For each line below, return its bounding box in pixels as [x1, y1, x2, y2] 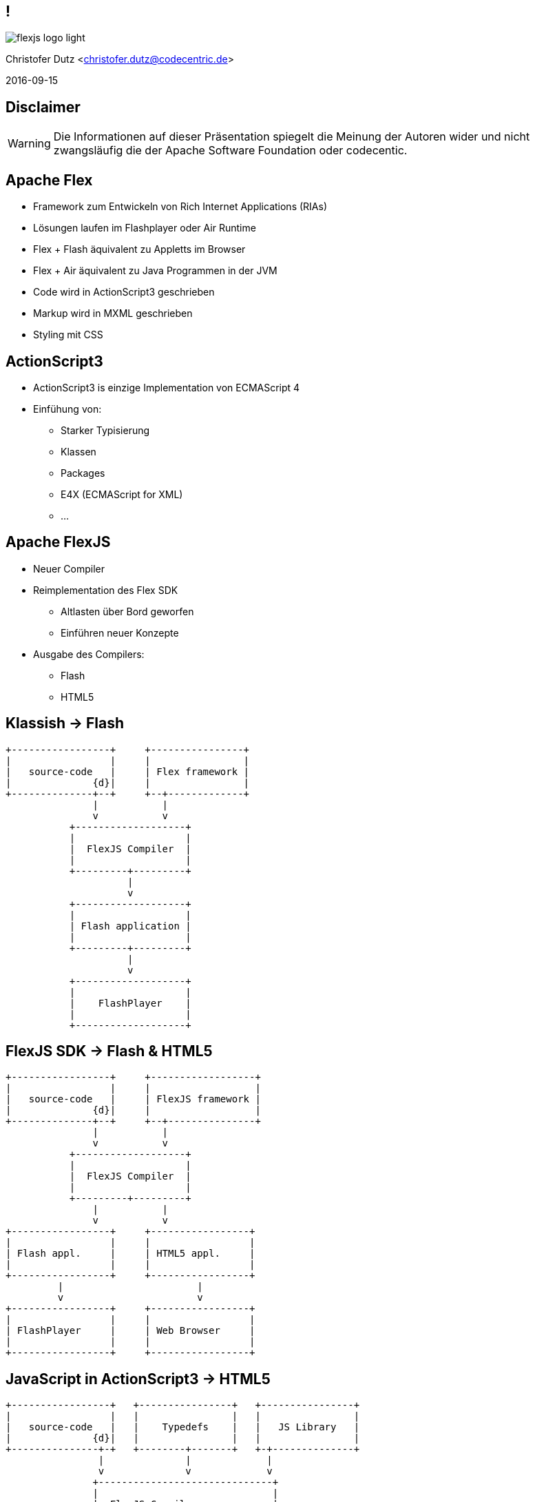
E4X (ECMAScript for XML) [61, 488, 183, 500]
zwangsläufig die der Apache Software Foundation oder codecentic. [53, 143, 408, 158]
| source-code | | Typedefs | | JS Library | [6, 1421, 360, 1433]
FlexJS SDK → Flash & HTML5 [6, 1042, 213, 1060]
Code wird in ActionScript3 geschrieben [33, 286, 215, 298]
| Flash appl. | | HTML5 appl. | [6, 1248, 255, 1259]
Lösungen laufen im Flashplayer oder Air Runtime [33, 222, 256, 234]
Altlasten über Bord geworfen [61, 605, 194, 617]
